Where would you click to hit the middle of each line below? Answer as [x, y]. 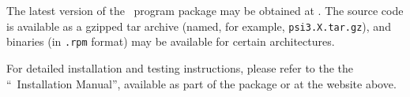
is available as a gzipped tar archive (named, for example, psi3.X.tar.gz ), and [199, 26]
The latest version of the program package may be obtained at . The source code [205, 10]
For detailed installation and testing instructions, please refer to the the [180, 67]
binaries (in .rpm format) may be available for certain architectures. [171, 41]
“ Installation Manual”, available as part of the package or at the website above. [201, 83]
